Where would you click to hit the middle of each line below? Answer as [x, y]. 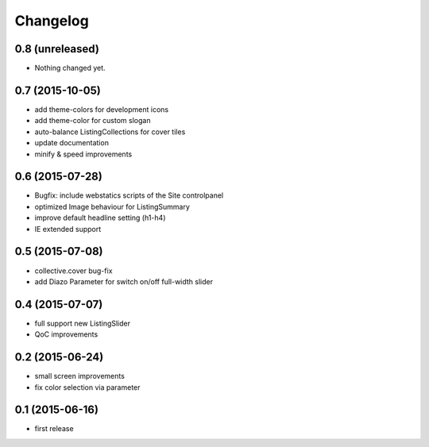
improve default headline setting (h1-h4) [100, 218]
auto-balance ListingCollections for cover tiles [110, 132]
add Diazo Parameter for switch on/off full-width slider [124, 281]
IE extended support [68, 229]
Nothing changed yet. [70, 68]
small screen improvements [79, 376]
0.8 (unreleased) [57, 49]
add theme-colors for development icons [102, 109]
